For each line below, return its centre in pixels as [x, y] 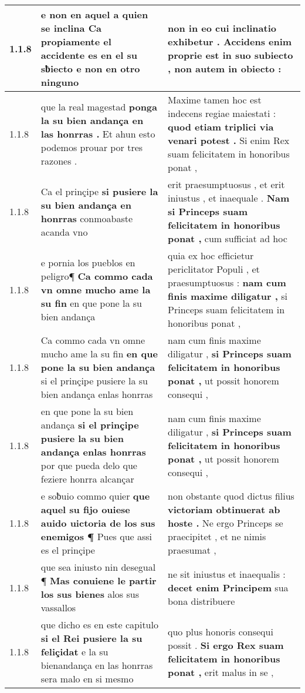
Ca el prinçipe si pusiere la [99, 191]
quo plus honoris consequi [221, 631]
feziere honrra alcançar [87, 479]
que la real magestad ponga [99, 106]
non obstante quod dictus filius [231, 496]
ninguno [60, 82]
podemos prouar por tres [92, 147]
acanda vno [64, 232]
